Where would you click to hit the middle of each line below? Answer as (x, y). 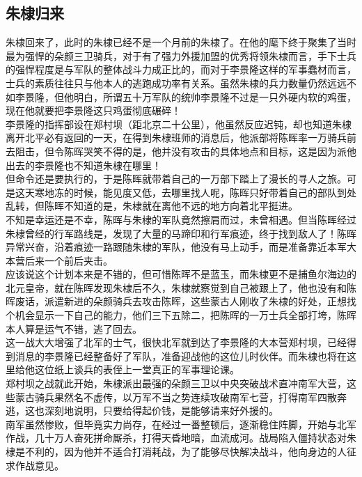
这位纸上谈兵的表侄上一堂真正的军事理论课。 (137, 369)
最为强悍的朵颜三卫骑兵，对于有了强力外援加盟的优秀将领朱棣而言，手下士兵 (181, 55)
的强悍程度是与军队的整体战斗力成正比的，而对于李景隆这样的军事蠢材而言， (181, 69)
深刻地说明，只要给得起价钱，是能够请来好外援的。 (161, 410)
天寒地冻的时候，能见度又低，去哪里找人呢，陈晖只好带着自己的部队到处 (190, 192)
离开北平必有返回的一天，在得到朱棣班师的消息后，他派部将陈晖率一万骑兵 (176, 138)
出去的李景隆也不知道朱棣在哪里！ (84, 165)
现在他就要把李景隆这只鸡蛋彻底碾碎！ (93, 110)
